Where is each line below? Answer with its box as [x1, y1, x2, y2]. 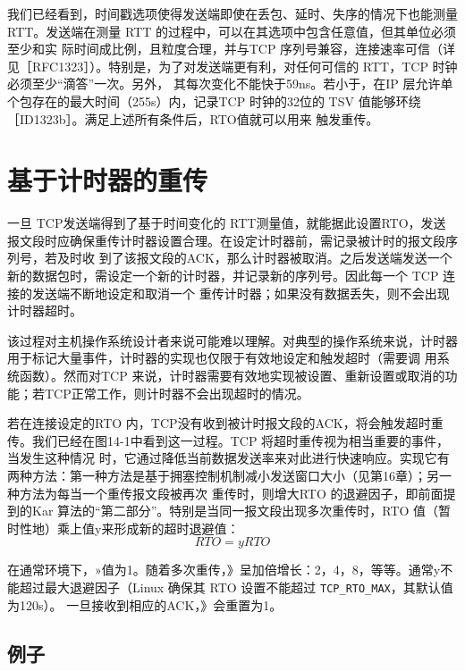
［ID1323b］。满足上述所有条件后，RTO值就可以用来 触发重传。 [7, 109, 379, 128]
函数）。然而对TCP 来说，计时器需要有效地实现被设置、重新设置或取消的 [19, 366, 445, 385]
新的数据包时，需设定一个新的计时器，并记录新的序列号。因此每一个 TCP [7, 266, 439, 285]
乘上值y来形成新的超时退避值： [56, 518, 240, 537]
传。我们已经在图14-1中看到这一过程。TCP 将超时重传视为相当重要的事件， [7, 431, 450, 449]
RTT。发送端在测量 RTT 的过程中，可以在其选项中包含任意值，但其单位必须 [7, 21, 457, 40]
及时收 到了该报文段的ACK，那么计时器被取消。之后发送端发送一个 [56, 248, 452, 267]
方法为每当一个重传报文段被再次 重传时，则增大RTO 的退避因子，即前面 [19, 483, 444, 502]
